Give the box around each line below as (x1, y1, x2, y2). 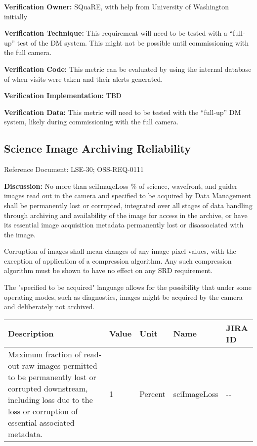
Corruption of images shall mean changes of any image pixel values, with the (4, 246, 236, 256)
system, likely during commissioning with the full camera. (4, 116, 179, 127)
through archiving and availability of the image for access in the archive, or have (4, 210, 248, 220)
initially (4, 11, 28, 21)
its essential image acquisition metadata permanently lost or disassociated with (4, 220, 244, 230)
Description (8, 328, 54, 339)
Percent (139, 388, 166, 400)
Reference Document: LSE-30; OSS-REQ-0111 (4, 164, 144, 174)
